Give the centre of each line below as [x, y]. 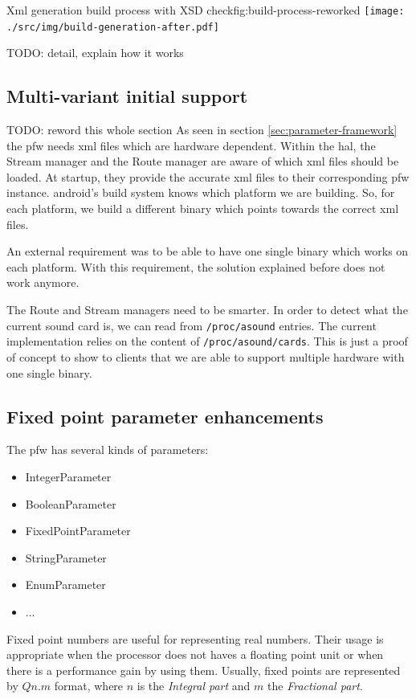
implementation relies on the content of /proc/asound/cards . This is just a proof [207, 341]
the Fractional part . [315, 686]
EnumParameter [65, 585]
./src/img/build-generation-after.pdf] [113, 27]
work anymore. [43, 282]
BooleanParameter [71, 503]
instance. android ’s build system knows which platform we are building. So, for [201, 192]
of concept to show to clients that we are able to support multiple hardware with [206, 356]
